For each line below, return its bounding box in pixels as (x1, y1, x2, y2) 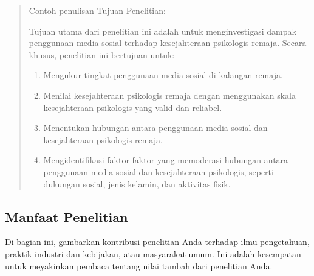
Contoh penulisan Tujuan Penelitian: (29, 4, 166, 16)
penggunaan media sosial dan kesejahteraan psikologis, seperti (43, 165, 274, 178)
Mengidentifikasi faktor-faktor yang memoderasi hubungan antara (43, 153, 288, 166)
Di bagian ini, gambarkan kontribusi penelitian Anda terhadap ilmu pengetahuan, (5, 235, 310, 248)
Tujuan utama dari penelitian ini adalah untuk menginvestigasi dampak (29, 24, 296, 37)
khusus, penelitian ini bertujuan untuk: (29, 48, 175, 61)
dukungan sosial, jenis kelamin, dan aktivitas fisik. (43, 177, 231, 190)
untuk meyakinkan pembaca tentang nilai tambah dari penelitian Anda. (5, 259, 273, 272)
